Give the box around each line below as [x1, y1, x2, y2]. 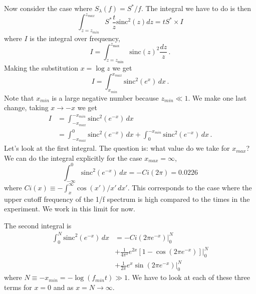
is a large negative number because [52, 92, 159, 103]
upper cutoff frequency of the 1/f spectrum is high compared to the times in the [4, 193, 250, 204]
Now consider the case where [4, 3, 92, 13]
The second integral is [4, 220, 72, 230]
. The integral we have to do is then [141, 3, 251, 13]
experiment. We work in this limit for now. [4, 203, 135, 214]
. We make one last [188, 92, 247, 103]
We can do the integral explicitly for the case [4, 152, 142, 163]
